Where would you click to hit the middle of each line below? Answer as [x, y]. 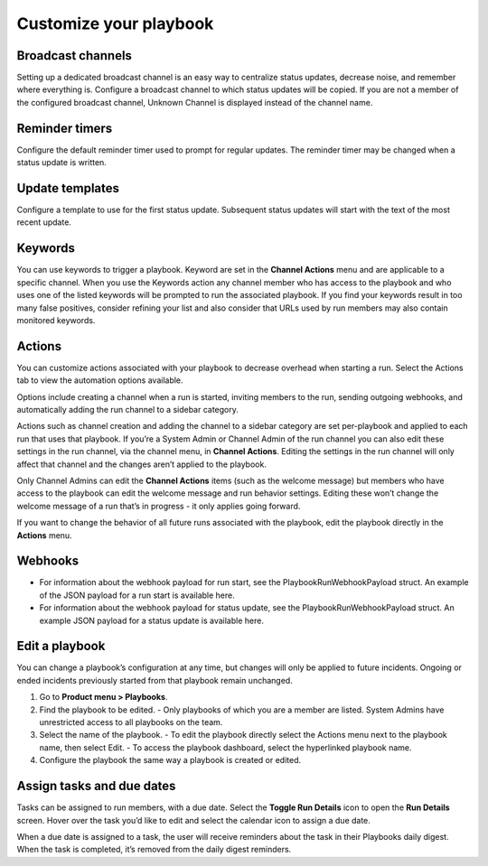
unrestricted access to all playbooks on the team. [131, 722]
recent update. [44, 222]
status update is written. [62, 163]
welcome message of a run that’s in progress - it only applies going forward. [159, 506]
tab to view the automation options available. [100, 380]
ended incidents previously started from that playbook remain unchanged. [155, 680]
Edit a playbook [61, 646]
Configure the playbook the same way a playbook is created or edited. [170, 760]
